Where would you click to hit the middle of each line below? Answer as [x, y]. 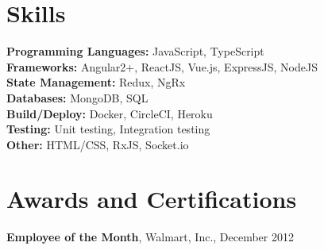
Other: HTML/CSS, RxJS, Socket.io [98, 144]
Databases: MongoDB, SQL [77, 97]
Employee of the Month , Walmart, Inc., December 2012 [150, 237]
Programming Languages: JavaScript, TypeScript [135, 51]
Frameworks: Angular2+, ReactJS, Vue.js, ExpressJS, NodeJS [162, 66]
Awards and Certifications [152, 199]
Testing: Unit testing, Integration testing [108, 129]
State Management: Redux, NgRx [96, 82]
